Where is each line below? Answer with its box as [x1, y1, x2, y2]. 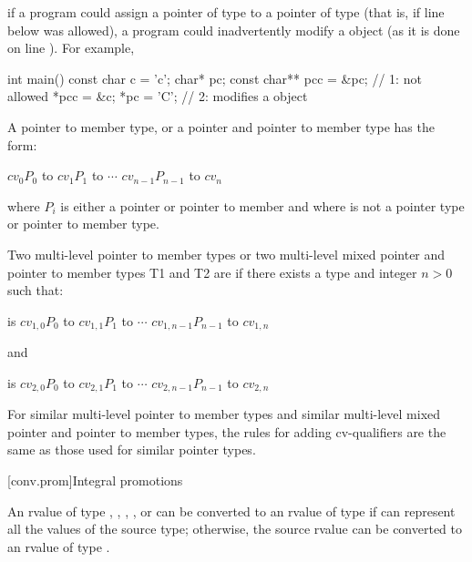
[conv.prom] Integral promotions [7, 471, 183, 489]
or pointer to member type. [7, 214, 159, 233]
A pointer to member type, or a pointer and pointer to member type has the [7, 117, 435, 136]
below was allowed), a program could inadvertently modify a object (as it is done [7, 20, 460, 39]
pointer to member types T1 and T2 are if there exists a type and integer [7, 262, 417, 281]
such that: [7, 281, 64, 300]
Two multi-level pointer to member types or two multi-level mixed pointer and [7, 244, 446, 263]
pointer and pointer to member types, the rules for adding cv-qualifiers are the [7, 422, 446, 441]
